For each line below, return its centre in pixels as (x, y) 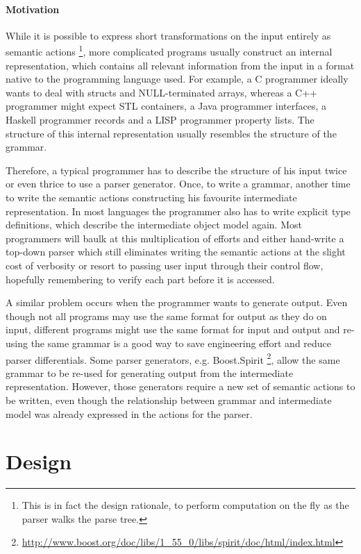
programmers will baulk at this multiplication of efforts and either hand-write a (175, 238)
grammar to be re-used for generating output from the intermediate (150, 372)
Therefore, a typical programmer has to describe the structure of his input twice (176, 170)
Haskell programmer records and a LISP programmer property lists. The (160, 120)
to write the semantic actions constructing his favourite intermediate (151, 197)
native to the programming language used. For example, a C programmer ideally (177, 79)
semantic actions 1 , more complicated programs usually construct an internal (169, 51)
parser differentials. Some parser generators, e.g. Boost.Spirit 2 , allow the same (173, 358)
